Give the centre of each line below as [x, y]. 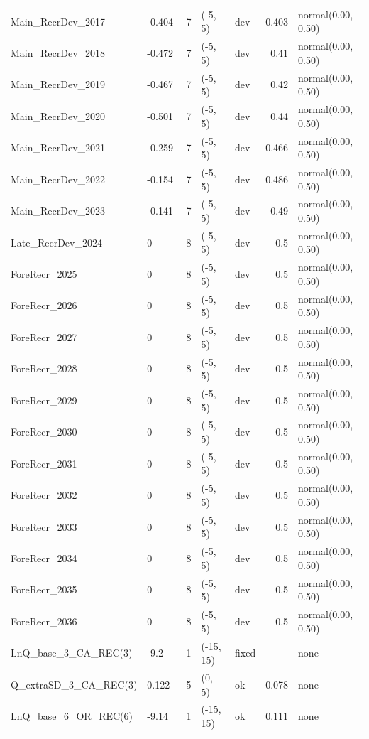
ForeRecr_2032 [44, 495]
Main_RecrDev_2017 [58, 21]
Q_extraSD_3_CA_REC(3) [74, 684]
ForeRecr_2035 [44, 589]
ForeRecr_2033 [44, 526]
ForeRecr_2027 [44, 336]
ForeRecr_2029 [44, 400]
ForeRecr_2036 [44, 621]
